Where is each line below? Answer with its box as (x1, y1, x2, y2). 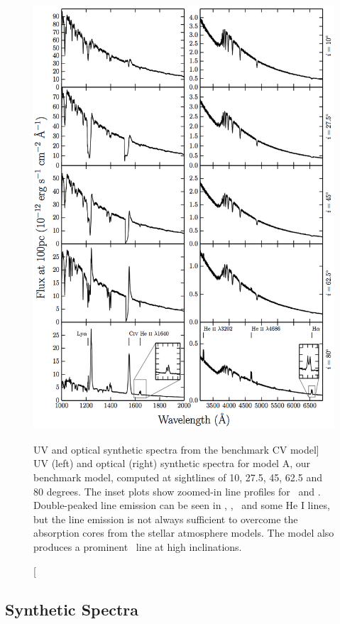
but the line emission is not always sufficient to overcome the (33, 511, 298, 526)
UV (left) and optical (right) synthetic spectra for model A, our (33, 456, 310, 471)
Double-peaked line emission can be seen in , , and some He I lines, (33, 498, 330, 513)
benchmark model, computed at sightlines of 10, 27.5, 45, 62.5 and (33, 469, 322, 484)
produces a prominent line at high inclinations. (33, 539, 242, 554)
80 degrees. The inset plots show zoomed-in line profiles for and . (33, 483, 321, 498)
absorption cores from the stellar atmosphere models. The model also (33, 525, 334, 540)
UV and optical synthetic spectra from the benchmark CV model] (33, 442, 319, 456)
